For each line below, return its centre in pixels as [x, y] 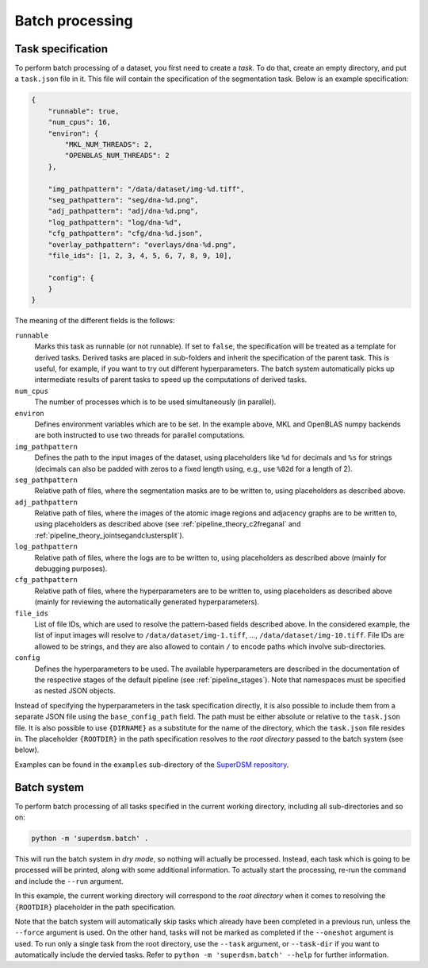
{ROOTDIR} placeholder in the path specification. [95, 907]
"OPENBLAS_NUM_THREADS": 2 [117, 156]
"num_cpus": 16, [79, 122]
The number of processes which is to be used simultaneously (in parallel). [155, 402]
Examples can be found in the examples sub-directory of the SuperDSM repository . [152, 764]
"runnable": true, [84, 111]
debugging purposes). [71, 569]
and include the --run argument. [69, 881]
